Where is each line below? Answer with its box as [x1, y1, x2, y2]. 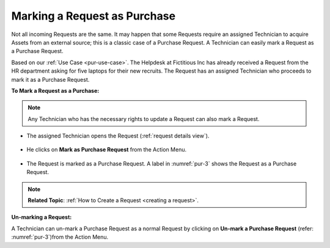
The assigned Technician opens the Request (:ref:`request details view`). [26, 132, 210, 140]
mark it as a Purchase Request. [11, 76, 90, 83]
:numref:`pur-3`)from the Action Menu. [11, 233, 109, 241]
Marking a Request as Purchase [11, 9, 176, 23]
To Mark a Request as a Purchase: [11, 87, 100, 94]
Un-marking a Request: [11, 214, 72, 221]
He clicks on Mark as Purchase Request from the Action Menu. [26, 146, 186, 153]
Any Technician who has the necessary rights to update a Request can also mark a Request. [28, 115, 260, 122]
